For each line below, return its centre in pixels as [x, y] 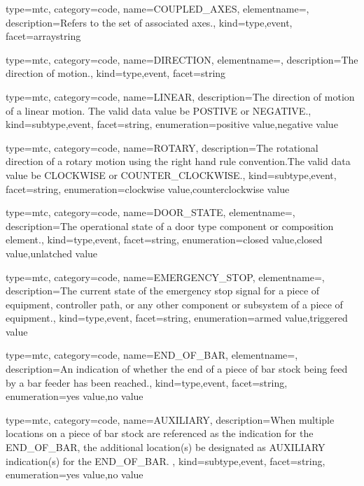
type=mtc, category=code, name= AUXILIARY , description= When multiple [170, 419]
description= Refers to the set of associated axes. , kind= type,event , [149, 22]
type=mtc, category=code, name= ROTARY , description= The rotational [162, 147]
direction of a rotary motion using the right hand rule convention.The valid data [178, 161]
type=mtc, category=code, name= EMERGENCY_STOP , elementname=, [165, 277]
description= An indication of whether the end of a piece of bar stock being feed [177, 369]
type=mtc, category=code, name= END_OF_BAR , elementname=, [152, 355]
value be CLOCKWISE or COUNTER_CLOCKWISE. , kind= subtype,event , [171, 174]
